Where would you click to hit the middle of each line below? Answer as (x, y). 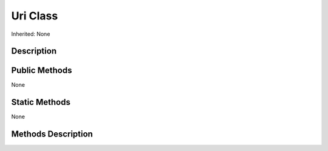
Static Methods (41, 102)
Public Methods (42, 71)
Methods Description (52, 134)
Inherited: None (31, 34)
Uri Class (35, 16)
